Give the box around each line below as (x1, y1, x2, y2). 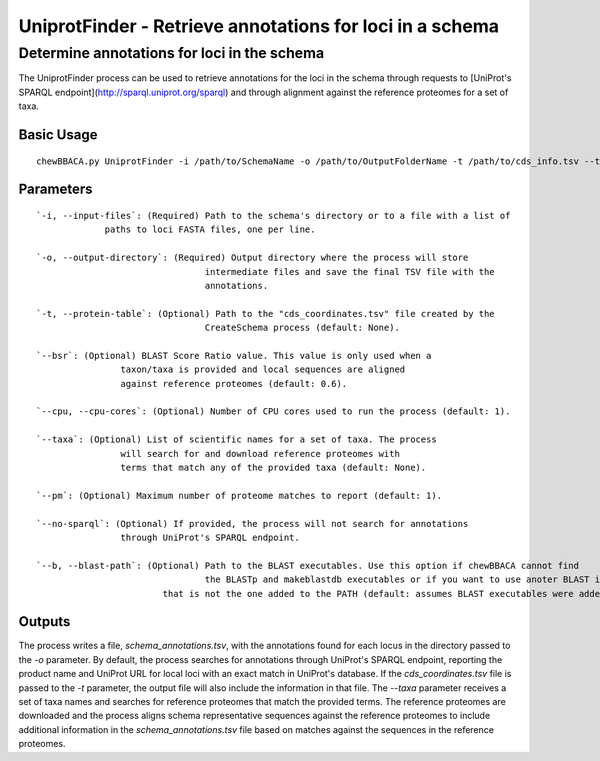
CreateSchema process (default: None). (204, 322, 400, 334)
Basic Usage (18, 126, 98, 143)
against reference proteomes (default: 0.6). (120, 378, 348, 389)
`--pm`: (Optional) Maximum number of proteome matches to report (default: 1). (36, 490, 443, 501)
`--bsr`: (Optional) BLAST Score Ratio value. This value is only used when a (36, 350, 432, 361)
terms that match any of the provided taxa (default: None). (120, 462, 427, 474)
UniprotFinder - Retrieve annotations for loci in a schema (18, 15, 500, 37)
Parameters (18, 181, 93, 198)
